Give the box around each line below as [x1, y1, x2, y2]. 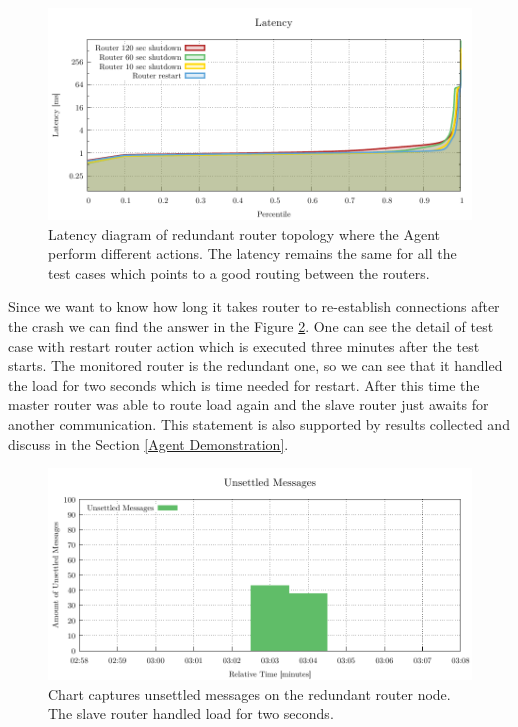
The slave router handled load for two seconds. [48, 703, 334, 724]
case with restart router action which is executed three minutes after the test [8, 335, 480, 356]
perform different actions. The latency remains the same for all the [48, 243, 457, 264]
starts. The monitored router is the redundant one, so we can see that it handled [8, 355, 503, 376]
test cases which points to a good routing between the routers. [48, 262, 430, 283]
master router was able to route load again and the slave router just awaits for [8, 394, 489, 415]
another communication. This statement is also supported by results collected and [8, 413, 510, 434]
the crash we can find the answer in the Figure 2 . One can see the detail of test [8, 315, 494, 336]
